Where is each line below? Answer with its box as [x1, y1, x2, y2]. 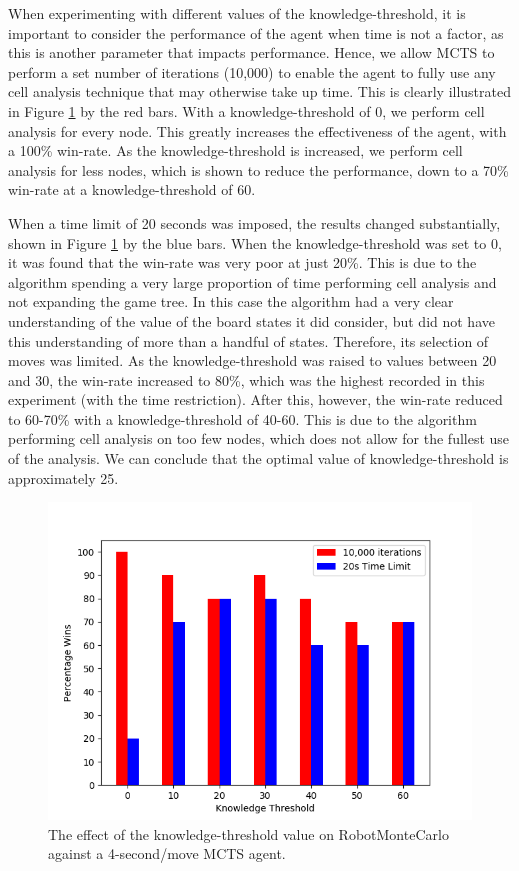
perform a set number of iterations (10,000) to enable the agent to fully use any [8, 61, 496, 82]
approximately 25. [8, 467, 119, 488]
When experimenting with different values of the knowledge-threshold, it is [8, 3, 466, 23]
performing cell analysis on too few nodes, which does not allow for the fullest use [8, 428, 510, 449]
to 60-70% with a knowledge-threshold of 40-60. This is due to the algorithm [8, 408, 477, 429]
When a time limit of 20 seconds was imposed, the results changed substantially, [8, 212, 501, 233]
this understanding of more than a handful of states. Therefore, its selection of [8, 330, 489, 351]
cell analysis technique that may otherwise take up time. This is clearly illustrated [8, 81, 511, 102]
